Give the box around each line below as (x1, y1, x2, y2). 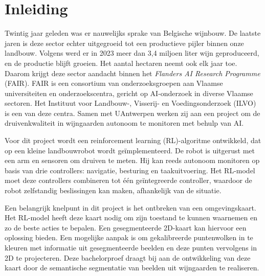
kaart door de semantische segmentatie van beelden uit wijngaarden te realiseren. (5, 262, 259, 273)
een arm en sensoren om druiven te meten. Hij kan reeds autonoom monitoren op (5, 155, 260, 166)
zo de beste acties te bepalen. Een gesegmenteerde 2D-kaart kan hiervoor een (5, 222, 247, 233)
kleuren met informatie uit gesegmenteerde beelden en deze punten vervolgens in (5, 242, 257, 252)
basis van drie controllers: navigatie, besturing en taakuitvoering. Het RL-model (5, 165, 255, 175)
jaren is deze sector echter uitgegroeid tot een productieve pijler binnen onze (5, 37, 244, 48)
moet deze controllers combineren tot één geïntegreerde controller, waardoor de (5, 175, 252, 186)
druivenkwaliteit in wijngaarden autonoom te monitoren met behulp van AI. (5, 118, 244, 128)
